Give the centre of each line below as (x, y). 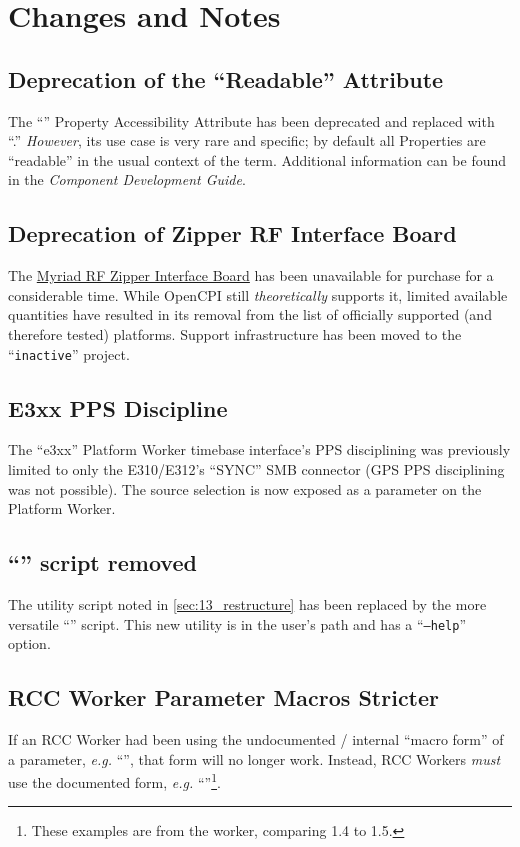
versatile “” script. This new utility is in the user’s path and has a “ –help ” (237, 623)
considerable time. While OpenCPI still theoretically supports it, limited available (258, 294)
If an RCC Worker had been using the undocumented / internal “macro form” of (256, 739)
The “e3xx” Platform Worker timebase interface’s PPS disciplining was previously (259, 449)
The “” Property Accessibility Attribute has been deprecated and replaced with (251, 120)
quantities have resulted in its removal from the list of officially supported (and (250, 314)
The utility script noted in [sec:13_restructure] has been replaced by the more (247, 603)
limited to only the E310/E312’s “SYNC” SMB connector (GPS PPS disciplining (256, 468)
